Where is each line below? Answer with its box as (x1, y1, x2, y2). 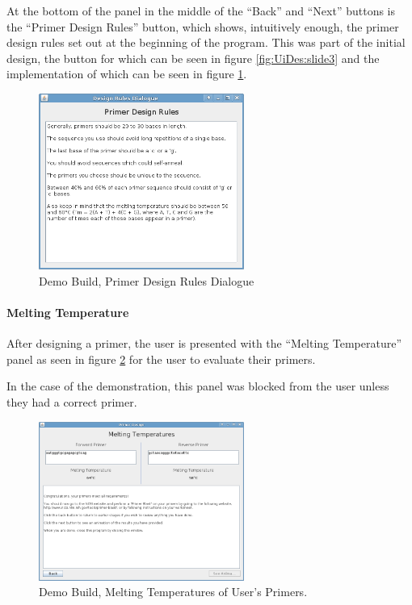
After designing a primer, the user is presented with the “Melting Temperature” (6, 335, 402, 352)
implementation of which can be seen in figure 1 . (6, 65, 247, 82)
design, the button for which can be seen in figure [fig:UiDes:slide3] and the (6, 49, 380, 66)
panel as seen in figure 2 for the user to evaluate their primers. (6, 350, 316, 367)
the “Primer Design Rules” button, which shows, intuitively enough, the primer (6, 18, 399, 35)
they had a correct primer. (6, 394, 137, 410)
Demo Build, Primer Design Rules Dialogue (39, 272, 254, 289)
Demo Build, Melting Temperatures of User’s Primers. (39, 583, 308, 600)
